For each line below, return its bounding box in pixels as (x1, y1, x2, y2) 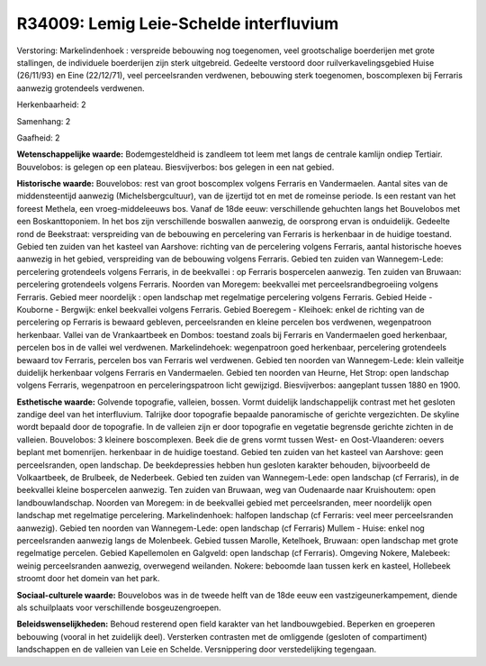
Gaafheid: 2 (16, 132, 60, 143)
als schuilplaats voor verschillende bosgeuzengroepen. (16, 602, 221, 613)
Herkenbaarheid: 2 (16, 99, 86, 110)
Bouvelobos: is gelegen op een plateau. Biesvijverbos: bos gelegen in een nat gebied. (16, 161, 335, 172)
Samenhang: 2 (16, 115, 71, 126)
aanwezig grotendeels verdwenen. (16, 82, 145, 94)
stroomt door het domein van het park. (16, 573, 160, 584)
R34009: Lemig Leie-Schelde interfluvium (16, 14, 339, 33)
